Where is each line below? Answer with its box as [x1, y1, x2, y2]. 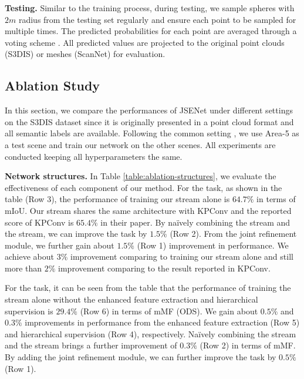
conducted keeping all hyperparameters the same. [5, 150, 183, 162]
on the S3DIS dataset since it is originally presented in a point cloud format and [5, 115, 294, 128]
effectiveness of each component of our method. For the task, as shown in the [5, 181, 282, 193]
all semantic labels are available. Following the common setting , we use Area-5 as [5, 127, 299, 139]
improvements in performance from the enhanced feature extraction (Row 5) [25, 316, 300, 328]
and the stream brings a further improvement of [5, 339, 177, 351]
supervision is [5, 304, 53, 317]
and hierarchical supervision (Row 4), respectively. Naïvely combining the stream [5, 327, 296, 340]
